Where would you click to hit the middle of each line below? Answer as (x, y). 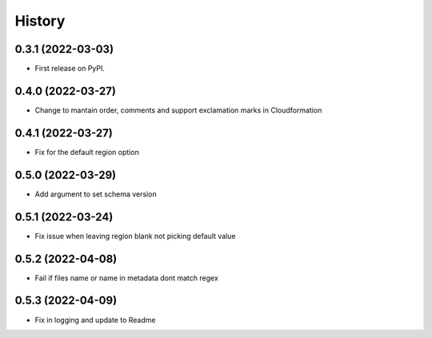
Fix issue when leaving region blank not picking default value (135, 236)
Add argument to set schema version (96, 194)
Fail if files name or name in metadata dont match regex (127, 278)
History (40, 21)
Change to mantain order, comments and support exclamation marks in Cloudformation (178, 110)
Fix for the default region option (87, 152)
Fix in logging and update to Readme (95, 320)
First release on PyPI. (70, 69)
